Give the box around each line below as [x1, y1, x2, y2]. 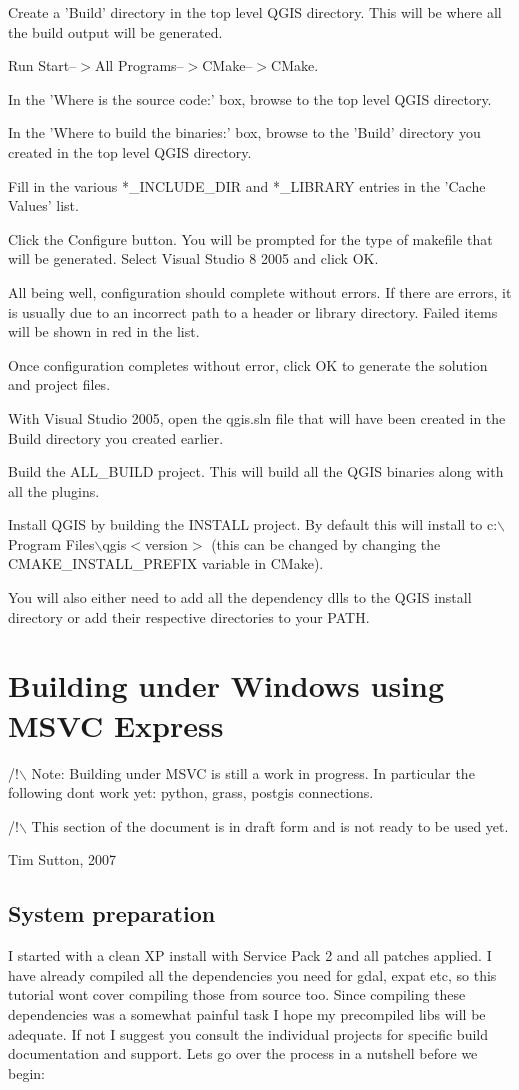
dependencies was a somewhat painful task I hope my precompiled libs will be [8, 1003, 486, 1024]
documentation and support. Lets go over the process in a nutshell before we [8, 1043, 478, 1064]
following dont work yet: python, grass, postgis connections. [8, 782, 374, 803]
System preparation [8, 898, 216, 929]
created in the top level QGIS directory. [8, 141, 252, 162]
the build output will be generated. [8, 21, 223, 42]
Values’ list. [8, 195, 79, 216]
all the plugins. [8, 480, 100, 501]
